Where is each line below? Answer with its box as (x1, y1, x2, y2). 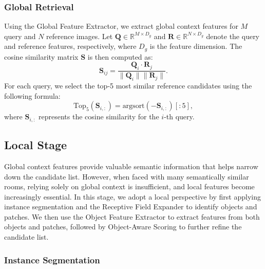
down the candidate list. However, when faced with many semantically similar (4, 171, 249, 182)
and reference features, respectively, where (4, 41, 137, 51)
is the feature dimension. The (149, 41, 242, 51)
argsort (122, 102, 145, 110)
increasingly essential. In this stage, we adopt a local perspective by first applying (4, 191, 261, 202)
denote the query (206, 30, 260, 41)
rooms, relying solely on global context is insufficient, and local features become (4, 181, 255, 192)
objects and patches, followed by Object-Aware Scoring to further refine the (4, 221, 242, 232)
